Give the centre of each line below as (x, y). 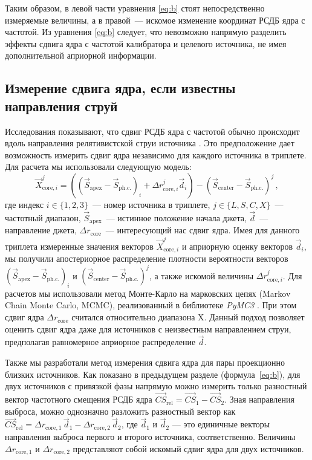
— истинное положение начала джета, (176, 217)
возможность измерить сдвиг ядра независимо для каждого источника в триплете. (156, 154)
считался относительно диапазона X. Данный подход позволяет (188, 317)
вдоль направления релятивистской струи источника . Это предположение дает (150, 143)
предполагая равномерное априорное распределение (100, 342)
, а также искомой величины (201, 275)
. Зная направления (259, 399)
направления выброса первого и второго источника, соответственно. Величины (150, 436)
